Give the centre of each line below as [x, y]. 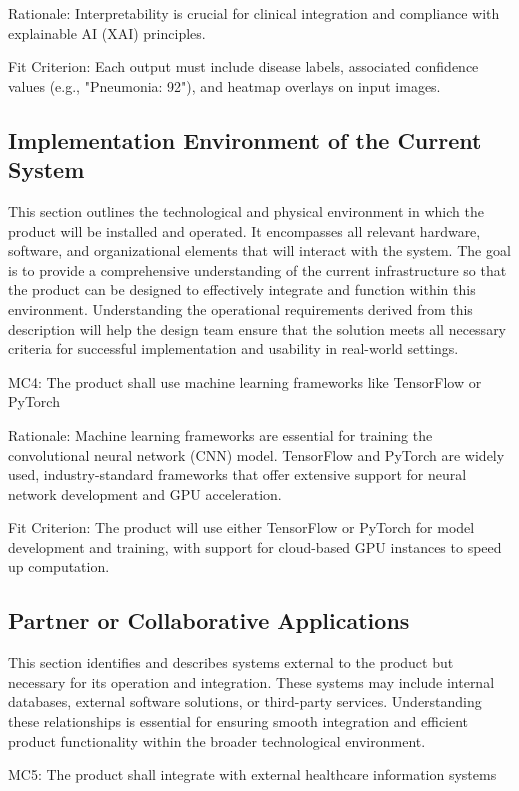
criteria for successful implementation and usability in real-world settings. [233, 348]
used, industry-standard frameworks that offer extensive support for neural [237, 474]
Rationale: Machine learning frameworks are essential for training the [220, 434]
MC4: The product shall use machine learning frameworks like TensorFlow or [245, 381]
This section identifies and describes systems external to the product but [231, 662]
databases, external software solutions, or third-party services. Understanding [245, 701]
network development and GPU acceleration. [145, 493]
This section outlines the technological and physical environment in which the [246, 210]
